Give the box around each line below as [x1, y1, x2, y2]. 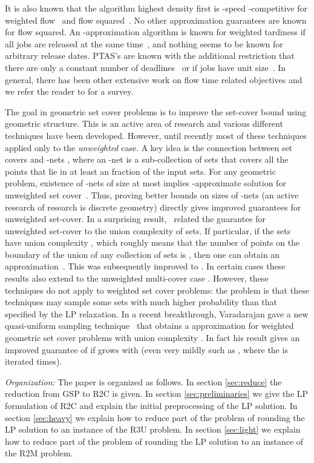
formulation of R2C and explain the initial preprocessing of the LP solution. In [5, 399, 298, 411]
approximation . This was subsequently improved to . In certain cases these [5, 260, 286, 272]
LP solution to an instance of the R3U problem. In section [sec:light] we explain [5, 423, 301, 436]
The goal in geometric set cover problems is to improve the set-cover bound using [5, 105, 307, 118]
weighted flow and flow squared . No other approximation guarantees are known [5, 13, 307, 26]
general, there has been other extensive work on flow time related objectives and [5, 73, 303, 86]
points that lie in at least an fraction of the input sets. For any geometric [5, 164, 276, 177]
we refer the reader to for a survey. [5, 85, 134, 98]
